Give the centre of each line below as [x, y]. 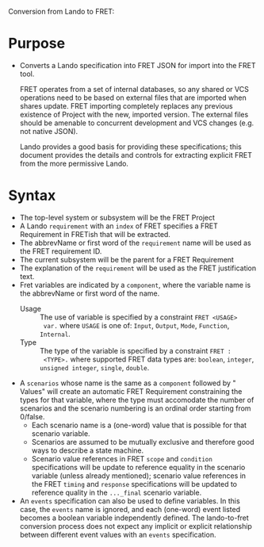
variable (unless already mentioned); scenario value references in [139, 476]
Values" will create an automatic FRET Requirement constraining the [131, 391]
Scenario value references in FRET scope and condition [122, 458]
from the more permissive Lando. [74, 163]
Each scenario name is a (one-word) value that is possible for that [139, 425]
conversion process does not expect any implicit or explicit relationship [136, 526]
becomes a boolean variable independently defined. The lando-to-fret [134, 518]
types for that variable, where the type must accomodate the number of [137, 400]
